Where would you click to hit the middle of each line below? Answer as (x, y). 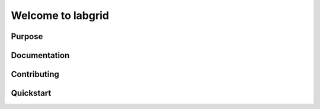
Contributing (35, 74)
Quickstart (31, 93)
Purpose (27, 36)
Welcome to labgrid (60, 15)
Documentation (40, 55)
